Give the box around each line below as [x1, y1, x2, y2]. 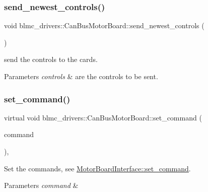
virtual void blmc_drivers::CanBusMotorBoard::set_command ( [4, 112, 202, 122]
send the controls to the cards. [4, 54, 98, 65]
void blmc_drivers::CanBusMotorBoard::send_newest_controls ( [4, 20, 204, 31]
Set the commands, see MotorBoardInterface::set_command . [4, 163, 191, 173]
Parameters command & [4, 180, 79, 190]
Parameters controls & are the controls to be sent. [4, 71, 158, 81]
